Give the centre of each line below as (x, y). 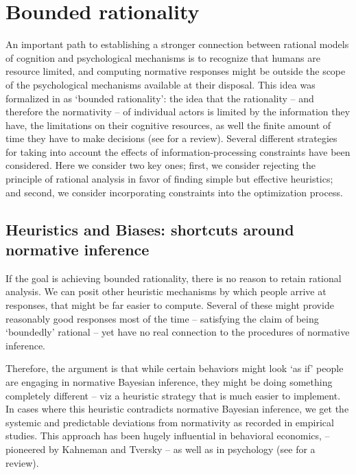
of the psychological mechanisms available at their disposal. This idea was (161, 84)
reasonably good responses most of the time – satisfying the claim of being (162, 318)
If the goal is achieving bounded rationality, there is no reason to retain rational (174, 278)
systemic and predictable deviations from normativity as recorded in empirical (170, 422)
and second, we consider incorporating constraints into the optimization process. (174, 192)
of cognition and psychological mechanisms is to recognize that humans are (163, 57)
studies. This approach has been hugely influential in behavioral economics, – (168, 436)
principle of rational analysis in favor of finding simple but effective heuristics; (169, 179)
